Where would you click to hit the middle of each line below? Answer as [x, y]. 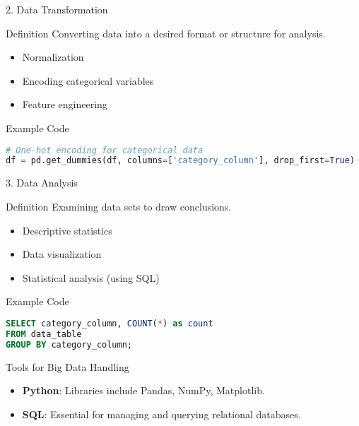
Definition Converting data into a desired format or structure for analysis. [166, 33]
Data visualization [62, 254]
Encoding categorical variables [88, 80]
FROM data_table [44, 334]
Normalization [53, 57]
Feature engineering [65, 104]
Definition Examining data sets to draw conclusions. [119, 206]
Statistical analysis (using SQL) [91, 277]
